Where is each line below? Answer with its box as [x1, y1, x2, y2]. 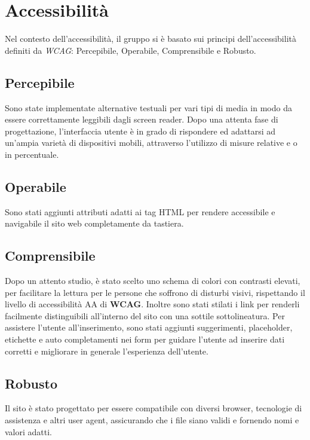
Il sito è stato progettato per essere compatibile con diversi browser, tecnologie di [5, 402, 302, 414]
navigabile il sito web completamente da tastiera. [5, 217, 184, 230]
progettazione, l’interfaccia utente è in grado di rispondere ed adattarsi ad [5, 124, 276, 137]
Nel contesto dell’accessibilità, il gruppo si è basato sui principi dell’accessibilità [5, 32, 296, 45]
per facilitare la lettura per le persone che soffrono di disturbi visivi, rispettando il [5, 286, 305, 298]
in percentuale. [5, 148, 59, 160]
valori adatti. [5, 425, 53, 438]
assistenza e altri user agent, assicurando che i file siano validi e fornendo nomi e [5, 414, 299, 426]
